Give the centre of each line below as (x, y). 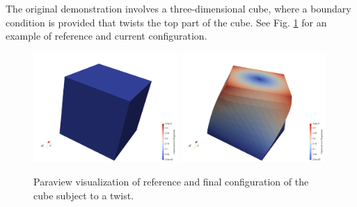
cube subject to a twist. (84, 195)
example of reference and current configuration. (106, 36)
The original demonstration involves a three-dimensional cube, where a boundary (178, 8)
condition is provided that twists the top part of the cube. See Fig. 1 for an (166, 22)
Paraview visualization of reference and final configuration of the (171, 181)
